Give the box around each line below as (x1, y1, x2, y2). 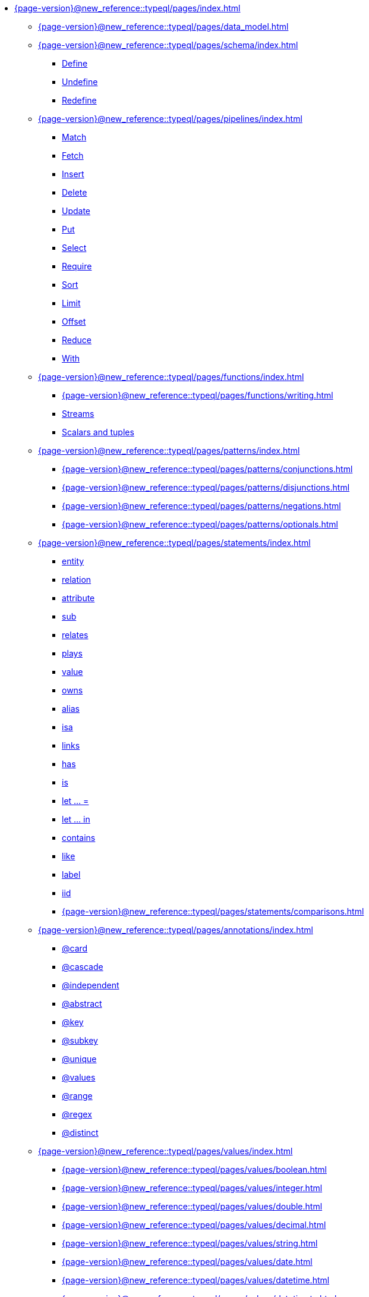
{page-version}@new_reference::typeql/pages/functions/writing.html (62, 390, 333, 400)
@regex (62, 1109, 92, 1119)
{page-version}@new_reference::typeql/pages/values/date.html (62, 1257, 313, 1267)
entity (62, 556, 84, 566)
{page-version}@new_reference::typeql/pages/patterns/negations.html (62, 501, 341, 511)
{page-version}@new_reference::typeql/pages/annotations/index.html (38, 925, 313, 935)
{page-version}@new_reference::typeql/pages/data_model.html (38, 21, 289, 32)
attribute (62, 593, 95, 603)
